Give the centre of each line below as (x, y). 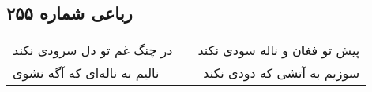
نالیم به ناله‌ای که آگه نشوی (86, 73)
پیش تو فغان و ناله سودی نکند (279, 50)
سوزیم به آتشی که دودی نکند (282, 73)
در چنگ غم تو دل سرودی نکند (93, 50)
